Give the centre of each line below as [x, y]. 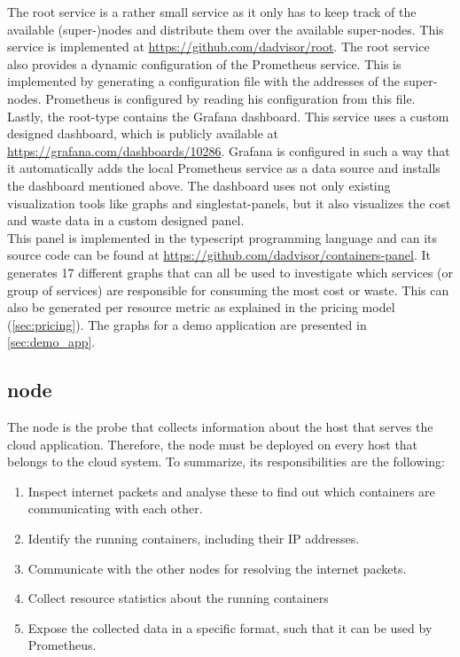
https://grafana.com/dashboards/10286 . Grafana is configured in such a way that [229, 150]
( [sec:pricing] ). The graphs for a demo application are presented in [187, 324]
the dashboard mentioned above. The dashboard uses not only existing [199, 185]
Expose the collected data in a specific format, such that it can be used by [230, 627]
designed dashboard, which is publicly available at [143, 133]
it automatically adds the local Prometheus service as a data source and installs [224, 168]
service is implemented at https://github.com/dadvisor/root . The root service [218, 47]
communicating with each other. [115, 508]
